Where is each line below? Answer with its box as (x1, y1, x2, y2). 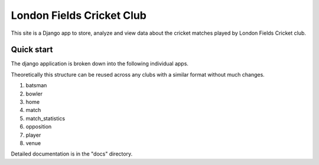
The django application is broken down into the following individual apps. (11, 60, 189, 67)
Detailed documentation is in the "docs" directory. (11, 150, 133, 157)
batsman (25, 82, 47, 89)
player (25, 131, 41, 138)
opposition (25, 123, 52, 130)
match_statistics (25, 115, 65, 122)
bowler (25, 90, 43, 97)
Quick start (11, 45, 53, 55)
